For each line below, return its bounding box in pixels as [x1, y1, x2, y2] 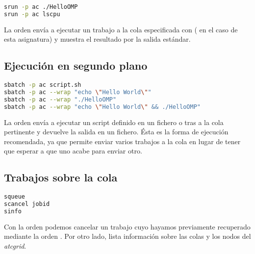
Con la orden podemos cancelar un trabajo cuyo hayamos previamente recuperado [4, 221, 251, 231]
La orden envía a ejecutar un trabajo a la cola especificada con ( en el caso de [4, 24, 238, 34]
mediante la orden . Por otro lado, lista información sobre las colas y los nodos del [4, 231, 251, 241]
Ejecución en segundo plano [4, 58, 148, 73]
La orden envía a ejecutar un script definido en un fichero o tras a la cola [4, 117, 224, 127]
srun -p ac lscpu [4, 10, 60, 18]
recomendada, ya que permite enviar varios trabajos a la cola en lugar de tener [4, 136, 241, 146]
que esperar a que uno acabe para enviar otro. [4, 146, 142, 156]
